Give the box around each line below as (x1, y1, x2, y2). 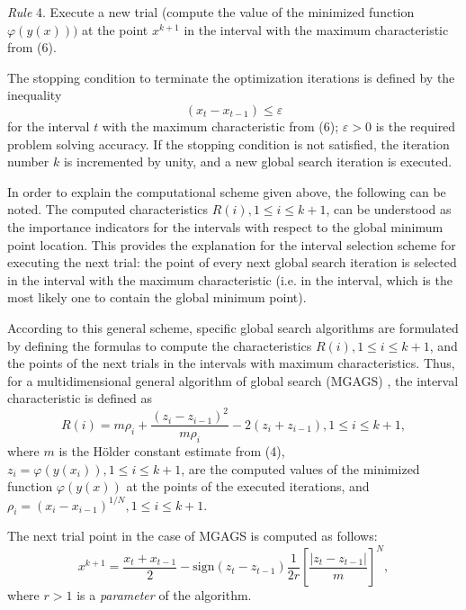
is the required (375, 116, 456, 135)
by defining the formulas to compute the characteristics (7, 336, 312, 354)
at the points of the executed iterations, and (126, 477, 370, 496)
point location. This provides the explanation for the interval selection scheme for (7, 235, 456, 254)
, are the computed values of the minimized (181, 459, 420, 478)
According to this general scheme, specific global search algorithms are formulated (7, 318, 459, 336)
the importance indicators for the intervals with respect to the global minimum (7, 217, 444, 236)
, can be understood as (326, 200, 452, 219)
